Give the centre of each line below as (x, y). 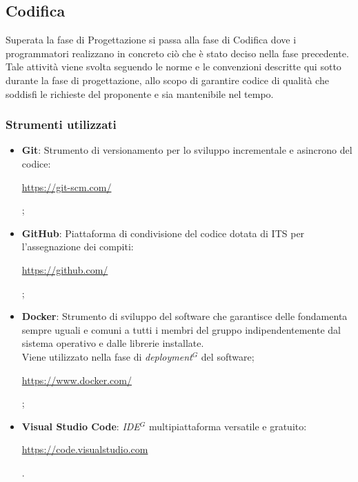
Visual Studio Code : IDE (81, 426)
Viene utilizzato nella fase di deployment (107, 356)
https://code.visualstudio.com (85, 449)
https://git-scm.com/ (67, 187)
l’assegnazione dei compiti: (78, 247)
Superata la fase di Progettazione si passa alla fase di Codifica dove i (151, 40)
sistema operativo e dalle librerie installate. (113, 343)
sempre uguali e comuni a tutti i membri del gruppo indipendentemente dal (181, 329)
